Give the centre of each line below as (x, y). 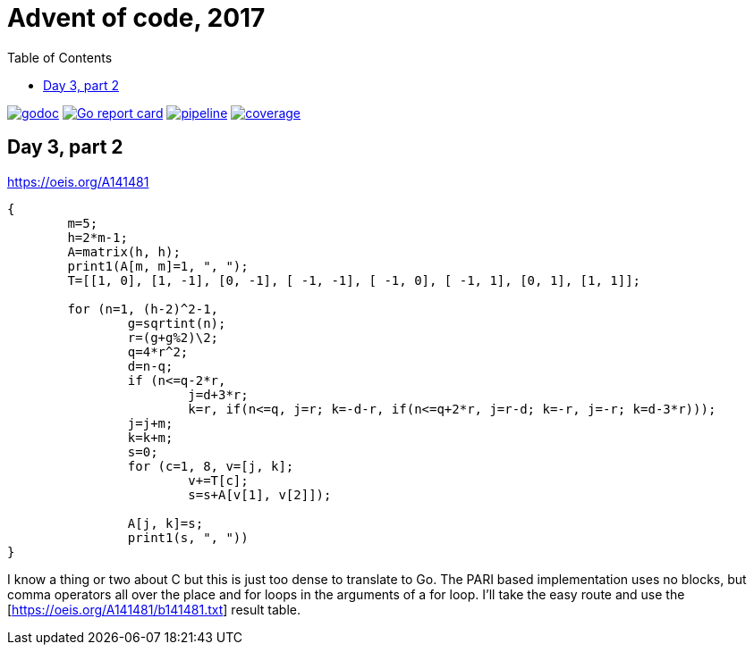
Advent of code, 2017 (136, 18)
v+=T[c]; (218, 480)
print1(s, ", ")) (188, 537)
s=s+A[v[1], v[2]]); (260, 494)
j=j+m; (150, 423)
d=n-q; (150, 366)
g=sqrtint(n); (177, 323)
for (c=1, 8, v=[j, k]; (211, 466)
